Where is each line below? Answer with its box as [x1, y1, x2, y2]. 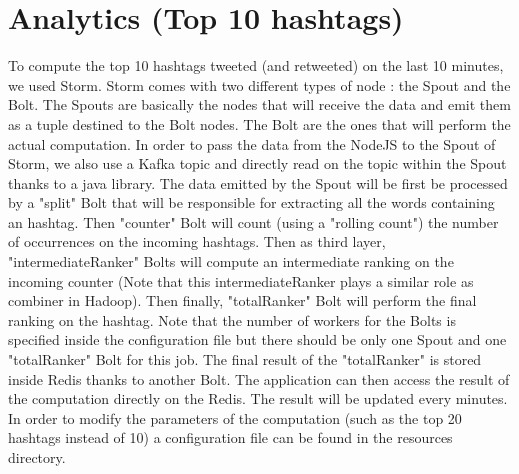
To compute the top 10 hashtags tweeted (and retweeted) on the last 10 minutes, [8, 55, 504, 76]
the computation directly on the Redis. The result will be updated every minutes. [8, 388, 508, 409]
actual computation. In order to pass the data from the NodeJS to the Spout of [8, 133, 496, 154]
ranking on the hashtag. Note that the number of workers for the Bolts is [8, 309, 456, 330]
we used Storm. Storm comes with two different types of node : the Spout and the [8, 74, 511, 95]
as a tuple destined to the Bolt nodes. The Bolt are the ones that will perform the [8, 113, 511, 134]
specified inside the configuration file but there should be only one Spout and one [8, 329, 507, 350]
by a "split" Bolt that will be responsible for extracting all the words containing [8, 192, 495, 213]
